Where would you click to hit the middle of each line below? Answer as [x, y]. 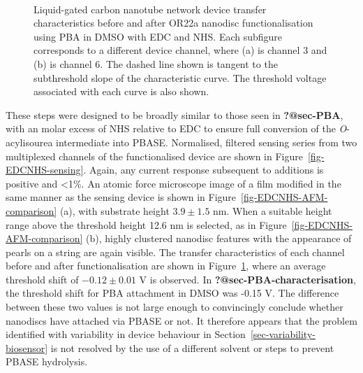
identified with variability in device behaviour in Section [126, 334]
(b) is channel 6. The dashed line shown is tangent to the [156, 63]
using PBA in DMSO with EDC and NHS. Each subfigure [158, 36]
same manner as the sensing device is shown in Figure [121, 197]
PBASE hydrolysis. [47, 361]
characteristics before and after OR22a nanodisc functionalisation [173, 23]
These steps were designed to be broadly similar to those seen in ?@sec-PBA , [175, 114]
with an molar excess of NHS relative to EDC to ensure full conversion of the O [176, 128]
